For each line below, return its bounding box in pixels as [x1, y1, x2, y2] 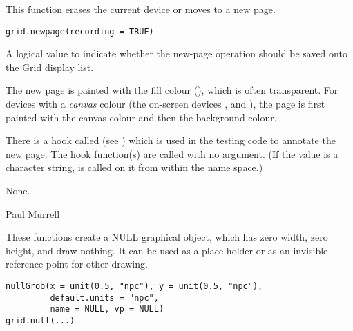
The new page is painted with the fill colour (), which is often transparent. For [6, 83, 338, 97]
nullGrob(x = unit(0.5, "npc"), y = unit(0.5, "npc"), [6, 281, 263, 291]
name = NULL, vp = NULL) [50, 304, 164, 314]
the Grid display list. [6, 59, 94, 74]
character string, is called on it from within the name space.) [6, 160, 263, 174]
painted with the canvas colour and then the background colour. [6, 110, 277, 124]
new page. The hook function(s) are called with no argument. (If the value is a [6, 146, 338, 161]
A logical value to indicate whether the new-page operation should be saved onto [6, 46, 347, 61]
